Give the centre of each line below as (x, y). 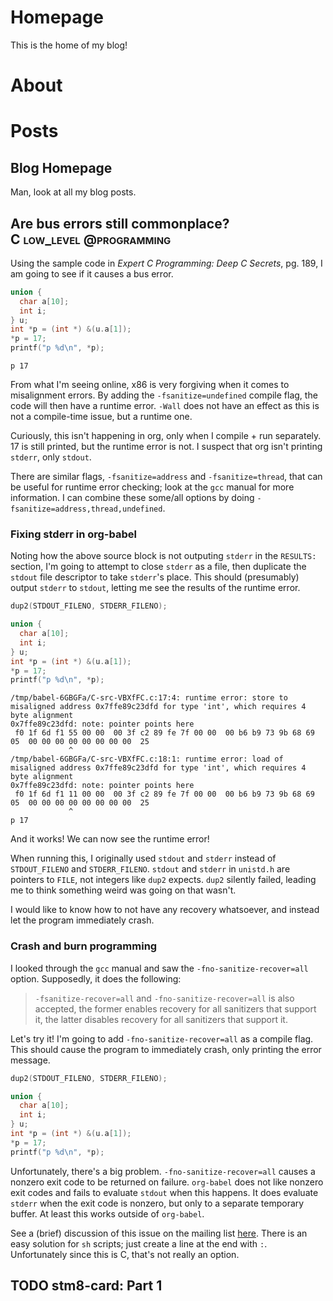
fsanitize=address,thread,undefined (86, 509)
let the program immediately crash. (82, 920)
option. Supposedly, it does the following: (96, 978)
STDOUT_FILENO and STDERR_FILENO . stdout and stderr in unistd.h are (150, 869)
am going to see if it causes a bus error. (92, 273)
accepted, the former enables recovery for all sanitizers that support (175, 1008)
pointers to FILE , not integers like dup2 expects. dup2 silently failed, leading (163, 880)
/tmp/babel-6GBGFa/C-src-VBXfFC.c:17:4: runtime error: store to (149, 698)
